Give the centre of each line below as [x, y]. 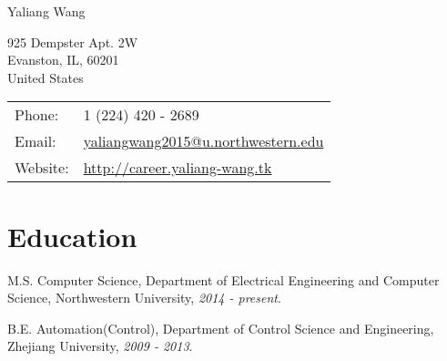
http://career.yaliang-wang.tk [178, 168]
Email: [36, 141]
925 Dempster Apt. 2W [73, 41]
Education [72, 236]
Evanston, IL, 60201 [63, 60]
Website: [42, 168]
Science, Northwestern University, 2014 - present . [144, 298]
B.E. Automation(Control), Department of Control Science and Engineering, [221, 328]
